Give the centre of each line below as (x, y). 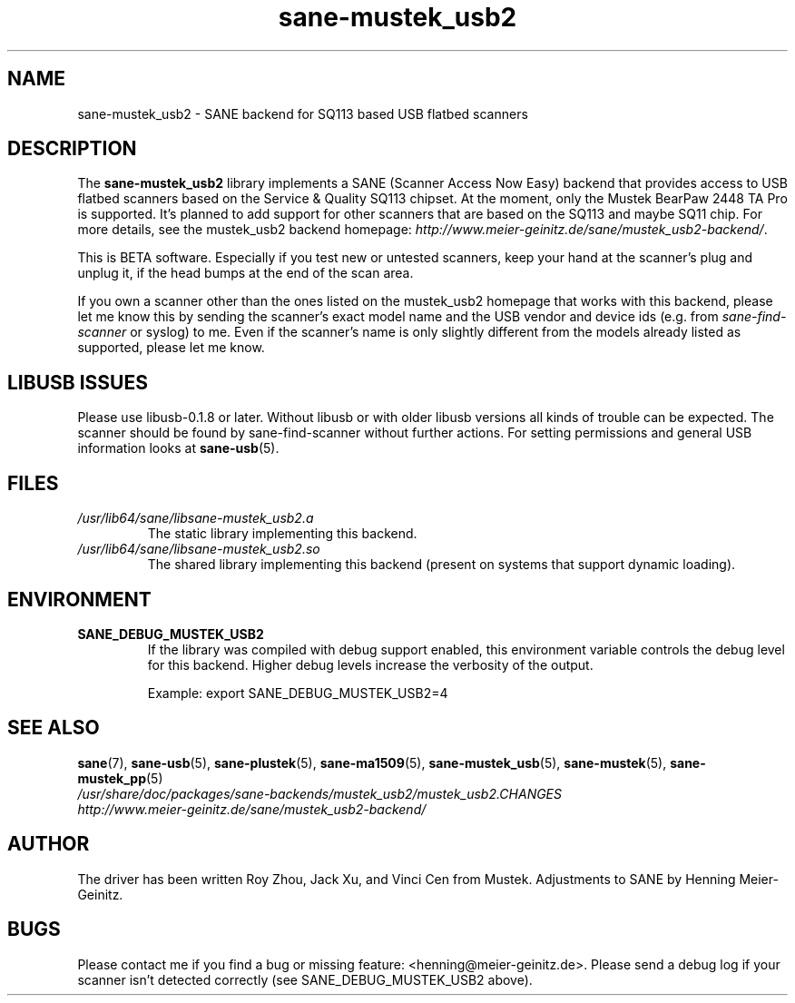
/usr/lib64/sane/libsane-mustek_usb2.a (196, 518)
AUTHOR (49, 844)
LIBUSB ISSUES (78, 382)
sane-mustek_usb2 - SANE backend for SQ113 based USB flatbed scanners (303, 113)
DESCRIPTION (72, 149)
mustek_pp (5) (120, 778)
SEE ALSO (54, 728)
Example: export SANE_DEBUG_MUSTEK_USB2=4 (298, 693)
